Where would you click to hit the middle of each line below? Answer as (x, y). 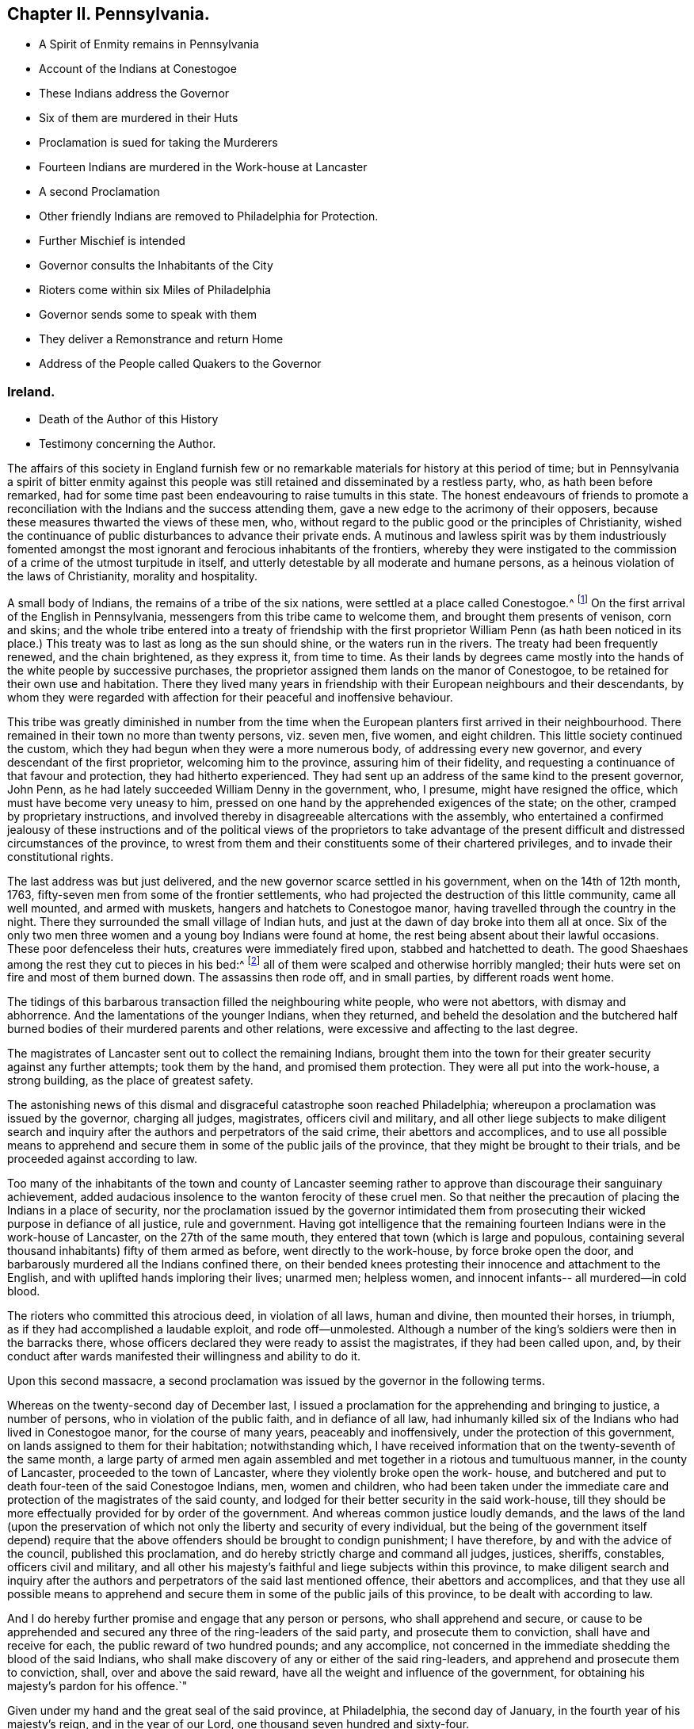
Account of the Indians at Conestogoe (138, 69)
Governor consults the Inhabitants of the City (156, 266)
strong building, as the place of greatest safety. (130, 1081)
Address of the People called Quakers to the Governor (180, 364)
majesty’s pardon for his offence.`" (97, 1686)
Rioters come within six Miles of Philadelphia (155, 290)
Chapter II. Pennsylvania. (109, 14)
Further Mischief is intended (112, 241)
